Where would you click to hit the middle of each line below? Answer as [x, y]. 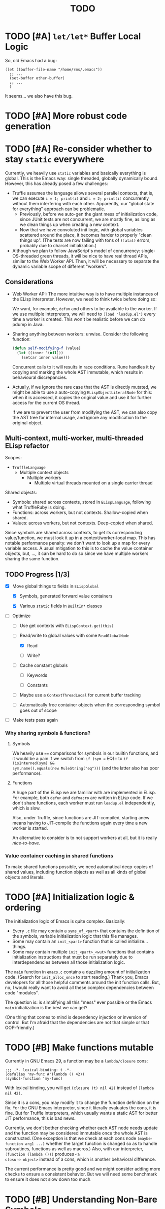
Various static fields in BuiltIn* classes [61, 606]
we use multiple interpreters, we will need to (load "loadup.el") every [84, 314]
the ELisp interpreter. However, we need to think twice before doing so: [84, 299]
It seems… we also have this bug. [39, 96]
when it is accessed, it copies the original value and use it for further [82, 397]
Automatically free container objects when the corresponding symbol [90, 705]
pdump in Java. [28, 324]
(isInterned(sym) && [33, 763]
